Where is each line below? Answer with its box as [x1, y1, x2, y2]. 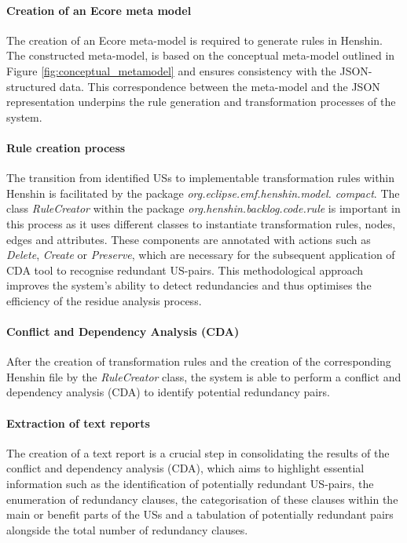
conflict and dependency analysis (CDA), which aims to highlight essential [6, 460, 365, 476]
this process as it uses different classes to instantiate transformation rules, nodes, [6, 215, 396, 231]
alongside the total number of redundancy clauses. [6, 521, 248, 538]
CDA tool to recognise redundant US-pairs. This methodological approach [6, 261, 364, 278]
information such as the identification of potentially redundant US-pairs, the [6, 476, 374, 492]
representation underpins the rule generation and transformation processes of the [6, 93, 396, 110]
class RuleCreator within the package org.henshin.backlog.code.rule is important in [6, 200, 401, 217]
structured [6, 78, 57, 94]
